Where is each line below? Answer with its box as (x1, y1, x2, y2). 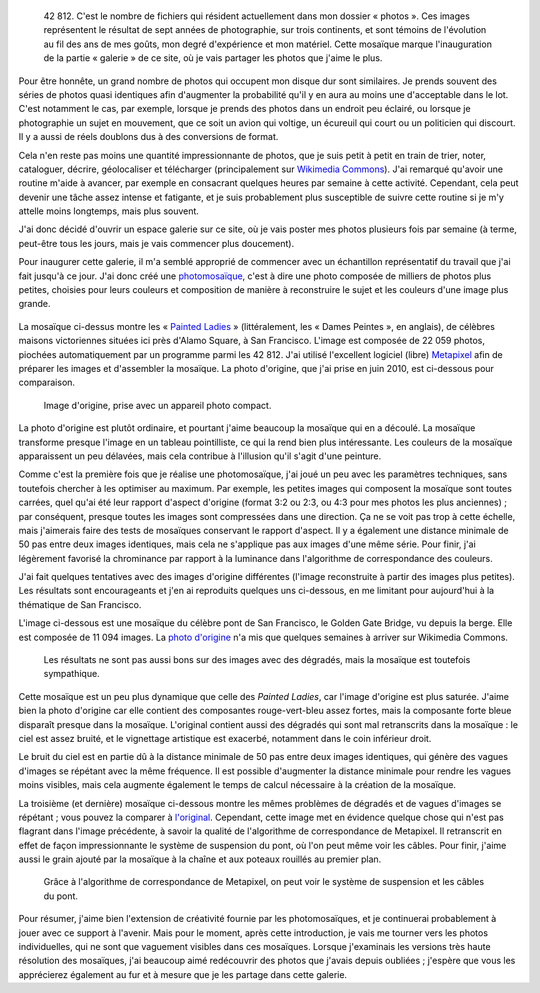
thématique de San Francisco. (18, 598, 142, 610)
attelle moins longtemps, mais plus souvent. (18, 205, 200, 217)
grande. (18, 298, 51, 310)
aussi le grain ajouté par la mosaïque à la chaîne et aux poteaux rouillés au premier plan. (18, 853, 382, 865)
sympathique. (43, 668, 100, 680)
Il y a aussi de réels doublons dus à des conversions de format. (18, 131, 279, 143)
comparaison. (18, 376, 75, 389)
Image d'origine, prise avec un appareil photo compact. (43, 399, 272, 411)
